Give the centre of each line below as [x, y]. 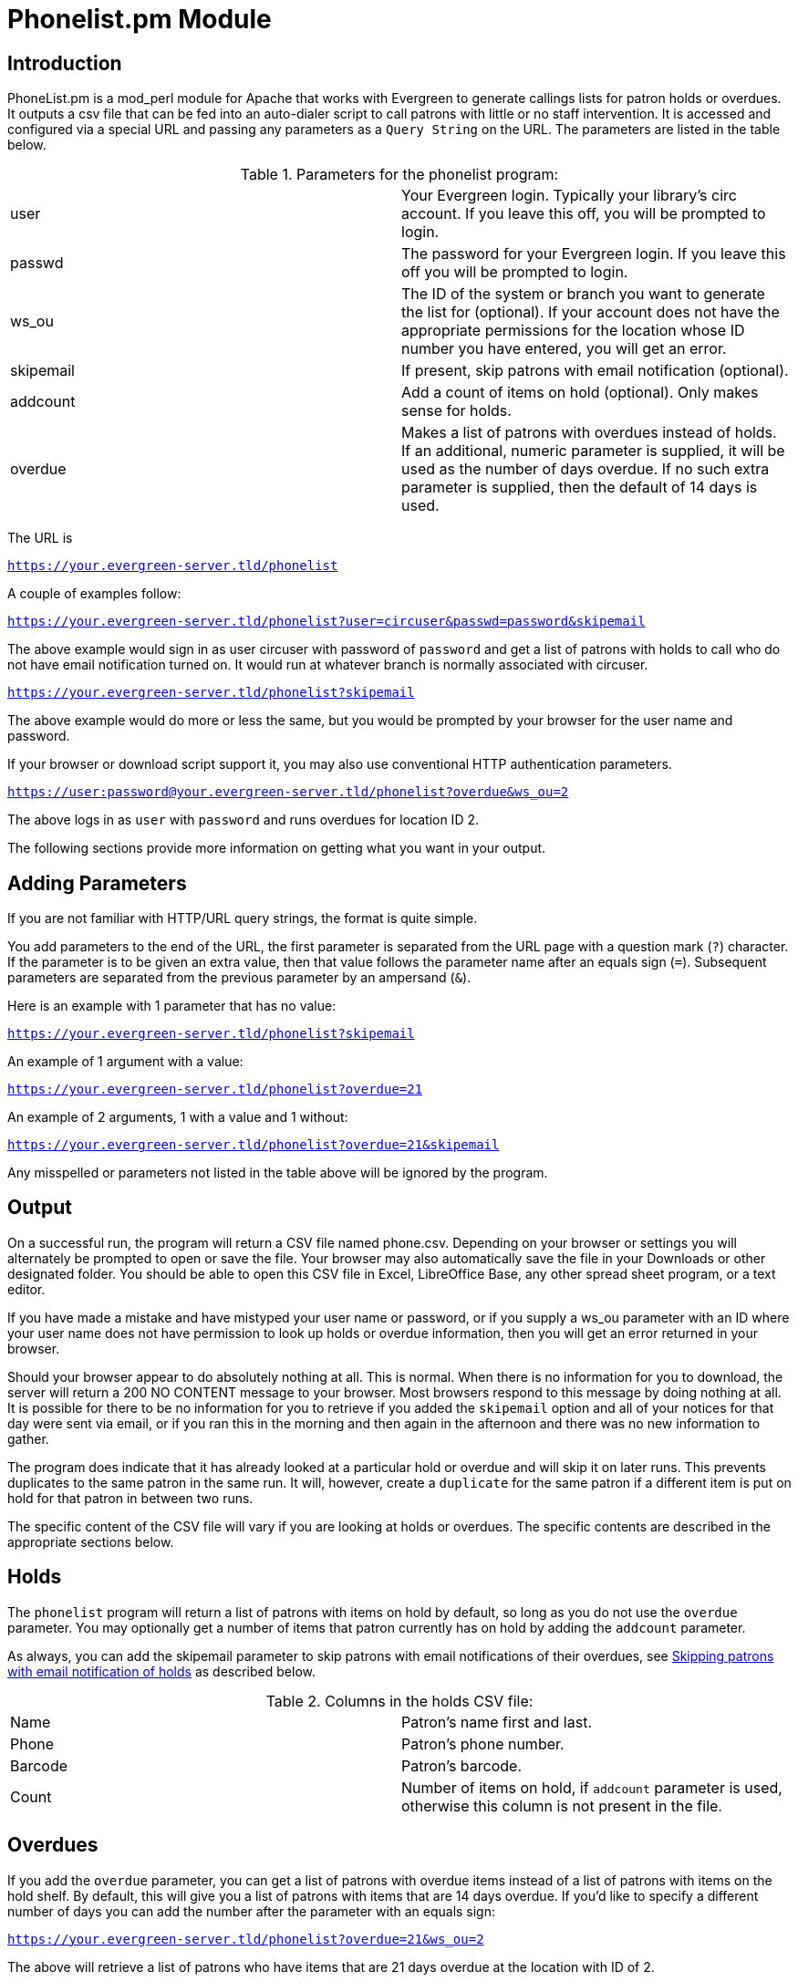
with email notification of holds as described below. [161, 1671]
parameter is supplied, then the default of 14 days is [580, 488]
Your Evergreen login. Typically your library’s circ [569, 196]
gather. [28, 1438]
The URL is [40, 538]
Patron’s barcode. [461, 1765]
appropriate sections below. [91, 1541]
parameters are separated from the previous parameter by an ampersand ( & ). [239, 978]
